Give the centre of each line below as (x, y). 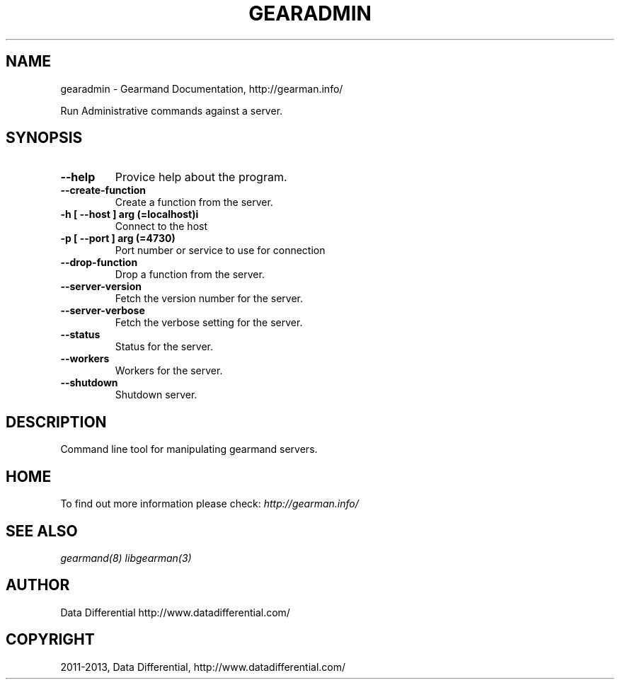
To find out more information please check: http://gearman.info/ (209, 504)
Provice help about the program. (201, 177)
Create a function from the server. (194, 202)
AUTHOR (38, 585)
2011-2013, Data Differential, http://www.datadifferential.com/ (203, 667)
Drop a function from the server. (190, 275)
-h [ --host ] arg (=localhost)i (130, 214)
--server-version (101, 287)
